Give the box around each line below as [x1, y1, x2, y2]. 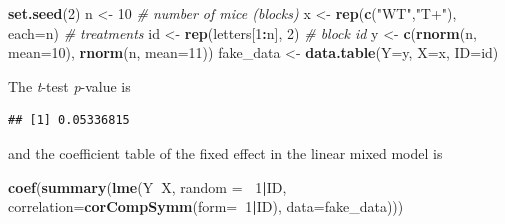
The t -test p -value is [8, 75, 131, 96]
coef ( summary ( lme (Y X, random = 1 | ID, [8, 176, 287, 197]
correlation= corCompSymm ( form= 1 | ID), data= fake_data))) [8, 196, 404, 217]
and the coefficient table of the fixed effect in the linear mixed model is [8, 142, 443, 163]
